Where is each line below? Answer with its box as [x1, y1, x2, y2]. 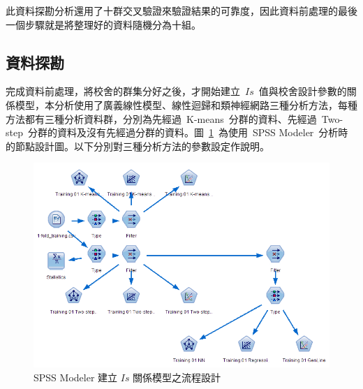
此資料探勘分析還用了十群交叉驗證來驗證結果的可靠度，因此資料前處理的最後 [6, 3, 357, 17]
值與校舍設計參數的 [258, 84, 347, 98]
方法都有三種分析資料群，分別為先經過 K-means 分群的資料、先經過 [6, 111, 317, 126]
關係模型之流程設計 [133, 369, 221, 384]
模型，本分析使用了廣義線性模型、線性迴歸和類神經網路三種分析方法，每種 [15, 97, 357, 112]
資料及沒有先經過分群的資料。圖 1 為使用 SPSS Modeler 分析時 [57, 125, 348, 140]
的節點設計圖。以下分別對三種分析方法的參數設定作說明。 [6, 138, 269, 153]
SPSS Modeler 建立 [34, 369, 118, 384]
